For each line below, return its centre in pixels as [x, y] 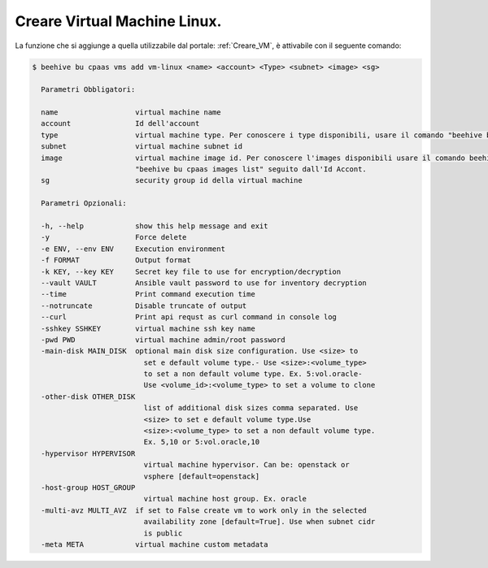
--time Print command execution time [148, 294]
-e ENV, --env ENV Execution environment [133, 249]
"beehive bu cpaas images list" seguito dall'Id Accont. [251, 169]
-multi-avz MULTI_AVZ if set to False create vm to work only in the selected [204, 510]
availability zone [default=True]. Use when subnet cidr [259, 522]
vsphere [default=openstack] [202, 476]
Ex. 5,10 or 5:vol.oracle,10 [202, 442]
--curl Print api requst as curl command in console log [189, 317]
